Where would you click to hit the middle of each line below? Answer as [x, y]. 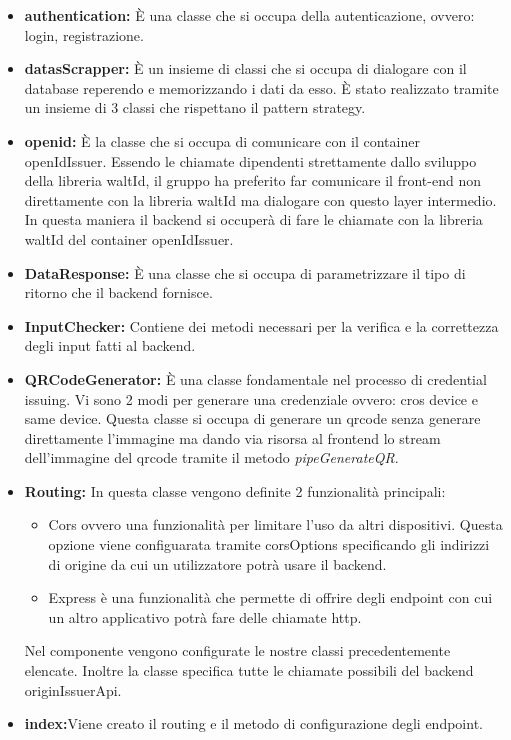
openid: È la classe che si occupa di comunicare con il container [222, 140]
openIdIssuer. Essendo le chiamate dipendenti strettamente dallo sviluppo [250, 160]
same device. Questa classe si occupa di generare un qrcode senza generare [252, 418]
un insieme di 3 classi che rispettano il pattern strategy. [195, 107]
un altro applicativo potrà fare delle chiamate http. [205, 616]
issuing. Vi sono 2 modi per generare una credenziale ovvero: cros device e [251, 398]
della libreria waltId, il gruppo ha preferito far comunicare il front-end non [252, 180]
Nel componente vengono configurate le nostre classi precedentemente [237, 650]
